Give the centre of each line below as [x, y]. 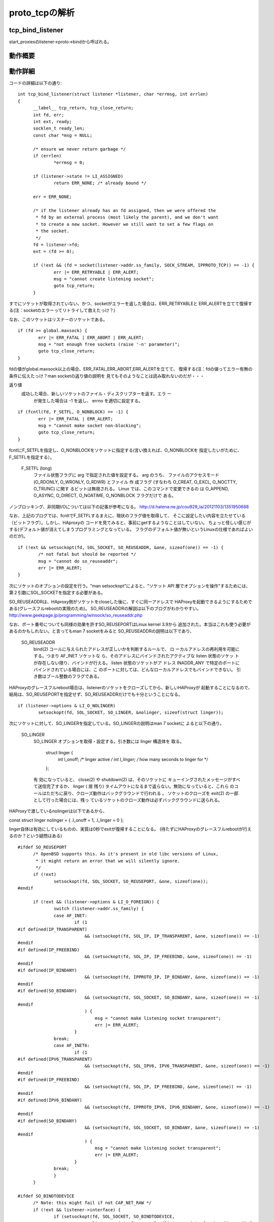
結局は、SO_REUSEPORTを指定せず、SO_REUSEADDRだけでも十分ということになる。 [96, 695]
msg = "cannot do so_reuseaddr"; [78, 561]
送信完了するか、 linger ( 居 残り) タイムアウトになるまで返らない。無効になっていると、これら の [136, 786]
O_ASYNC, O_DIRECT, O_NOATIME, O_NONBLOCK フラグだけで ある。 [105, 496]
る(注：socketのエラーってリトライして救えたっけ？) [62, 310]
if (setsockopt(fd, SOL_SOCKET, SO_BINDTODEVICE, [115, 1216]
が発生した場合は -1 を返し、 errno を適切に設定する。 [88, 400]
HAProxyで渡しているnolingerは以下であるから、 [58, 811]
